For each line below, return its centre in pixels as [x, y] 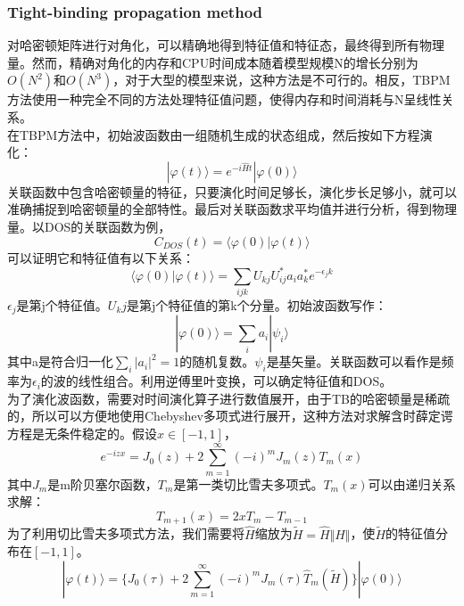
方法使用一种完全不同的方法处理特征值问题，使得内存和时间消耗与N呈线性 [224, 99]
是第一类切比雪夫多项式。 [249, 483]
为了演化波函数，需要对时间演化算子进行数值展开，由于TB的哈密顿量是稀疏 [229, 398]
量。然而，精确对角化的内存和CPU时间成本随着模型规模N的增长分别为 [213, 62]
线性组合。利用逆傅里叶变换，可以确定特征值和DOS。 [235, 381]
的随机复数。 [217, 361]
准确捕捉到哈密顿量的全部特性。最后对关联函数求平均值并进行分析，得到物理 [232, 209]
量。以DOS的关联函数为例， [89, 226]
